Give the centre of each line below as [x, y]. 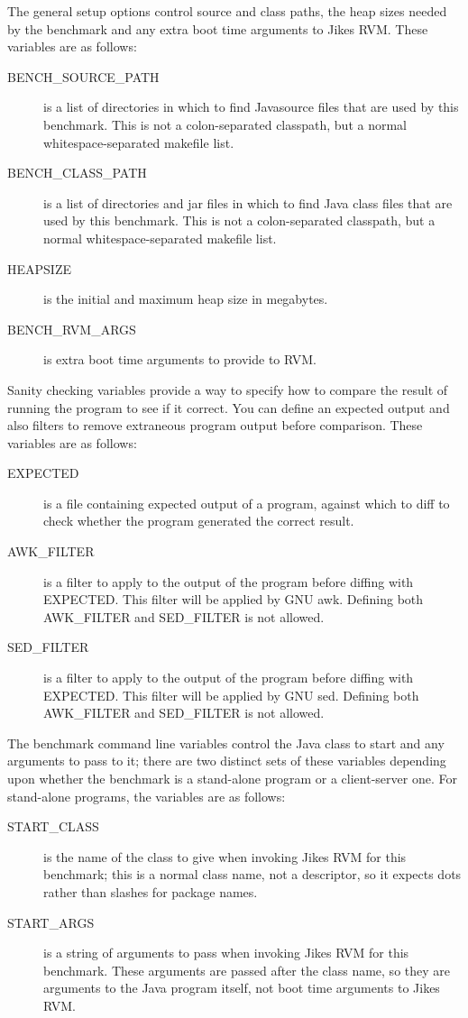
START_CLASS [53, 826]
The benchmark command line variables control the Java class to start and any [226, 743]
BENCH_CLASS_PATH [77, 173]
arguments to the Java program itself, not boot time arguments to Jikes [242, 988]
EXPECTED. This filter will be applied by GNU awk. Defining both [234, 599]
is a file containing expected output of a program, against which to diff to [247, 503]
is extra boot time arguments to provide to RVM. [180, 359]
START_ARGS [51, 922]
